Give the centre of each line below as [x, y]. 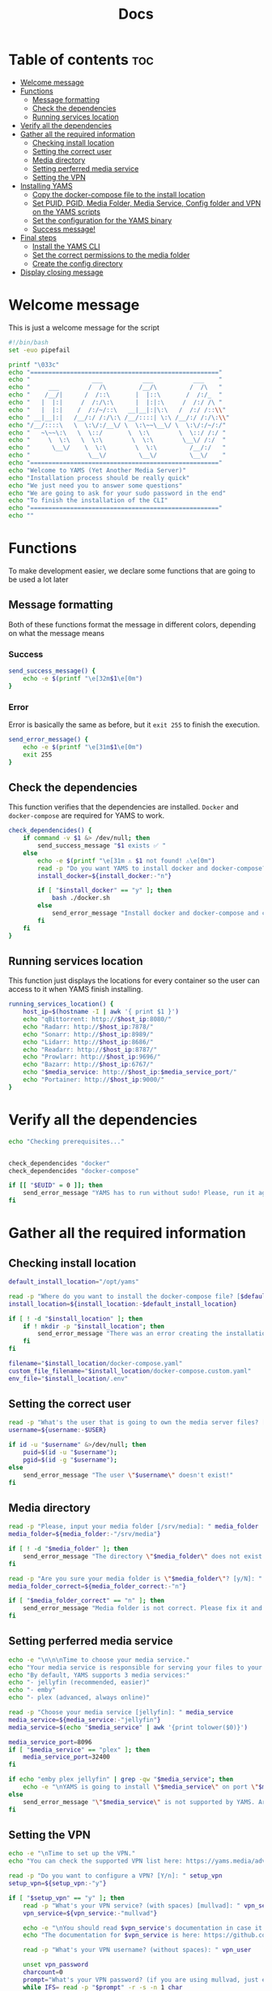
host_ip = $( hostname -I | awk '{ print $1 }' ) [101, 1012]
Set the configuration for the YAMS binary [102, 220]
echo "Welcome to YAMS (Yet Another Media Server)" [97, 470]
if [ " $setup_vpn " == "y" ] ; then [67, 1898]
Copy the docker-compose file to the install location [119, 194]
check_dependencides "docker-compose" [74, 1171]
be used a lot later [38, 579]
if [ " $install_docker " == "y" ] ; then [105, 890]
